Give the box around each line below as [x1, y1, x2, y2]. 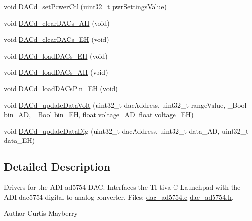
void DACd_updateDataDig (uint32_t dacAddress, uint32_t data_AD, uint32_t [4, 125, 249, 136]
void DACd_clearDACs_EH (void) [4, 34, 109, 44]
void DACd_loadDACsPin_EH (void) [4, 83, 118, 93]
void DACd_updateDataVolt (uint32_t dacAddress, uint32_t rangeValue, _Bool [4, 100, 247, 110]
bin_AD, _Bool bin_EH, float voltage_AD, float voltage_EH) [4, 109, 194, 120]
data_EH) [4, 135, 35, 145]
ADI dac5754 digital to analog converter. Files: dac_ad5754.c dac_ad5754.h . [4, 191, 233, 201]
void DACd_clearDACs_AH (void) [4, 18, 110, 28]
